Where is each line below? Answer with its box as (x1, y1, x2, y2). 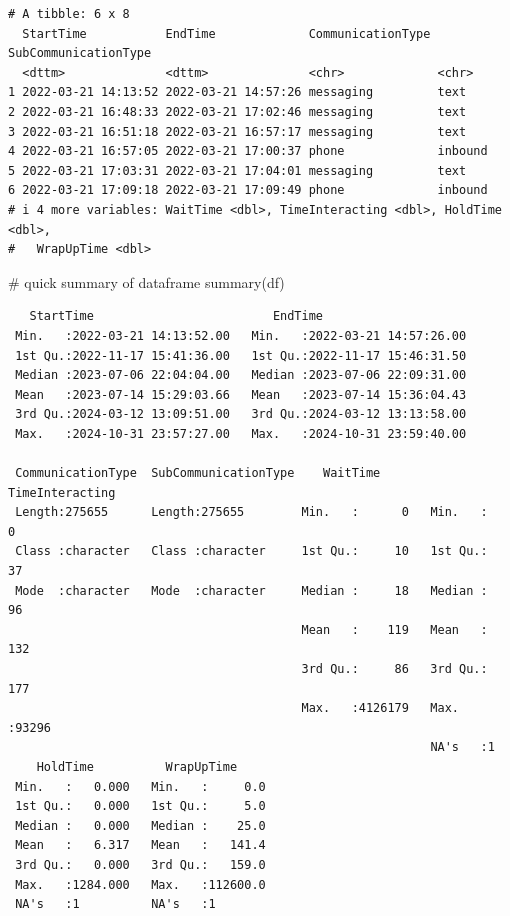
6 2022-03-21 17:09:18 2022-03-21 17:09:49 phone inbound (8, 183, 488, 198)
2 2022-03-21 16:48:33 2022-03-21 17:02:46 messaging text (8, 104, 467, 119)
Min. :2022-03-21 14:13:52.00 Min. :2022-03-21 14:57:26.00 (15, 328, 467, 343)
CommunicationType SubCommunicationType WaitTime (15, 466, 381, 481)
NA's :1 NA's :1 (15, 897, 216, 912)
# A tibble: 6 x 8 (8, 7, 130, 21)
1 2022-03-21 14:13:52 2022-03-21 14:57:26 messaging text (8, 85, 467, 100)
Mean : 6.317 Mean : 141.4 (15, 838, 266, 853)
